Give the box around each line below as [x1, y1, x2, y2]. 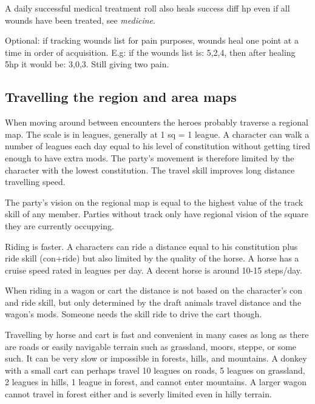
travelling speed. [5, 175, 66, 188]
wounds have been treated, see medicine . [5, 13, 155, 26]
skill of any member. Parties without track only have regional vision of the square [5, 207, 309, 220]
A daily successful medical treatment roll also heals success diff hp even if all [5, 2, 290, 14]
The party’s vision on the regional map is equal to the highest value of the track [5, 195, 303, 208]
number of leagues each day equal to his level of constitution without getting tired [5, 140, 311, 152]
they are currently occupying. [5, 219, 114, 232]
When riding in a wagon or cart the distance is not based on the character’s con [5, 284, 303, 297]
